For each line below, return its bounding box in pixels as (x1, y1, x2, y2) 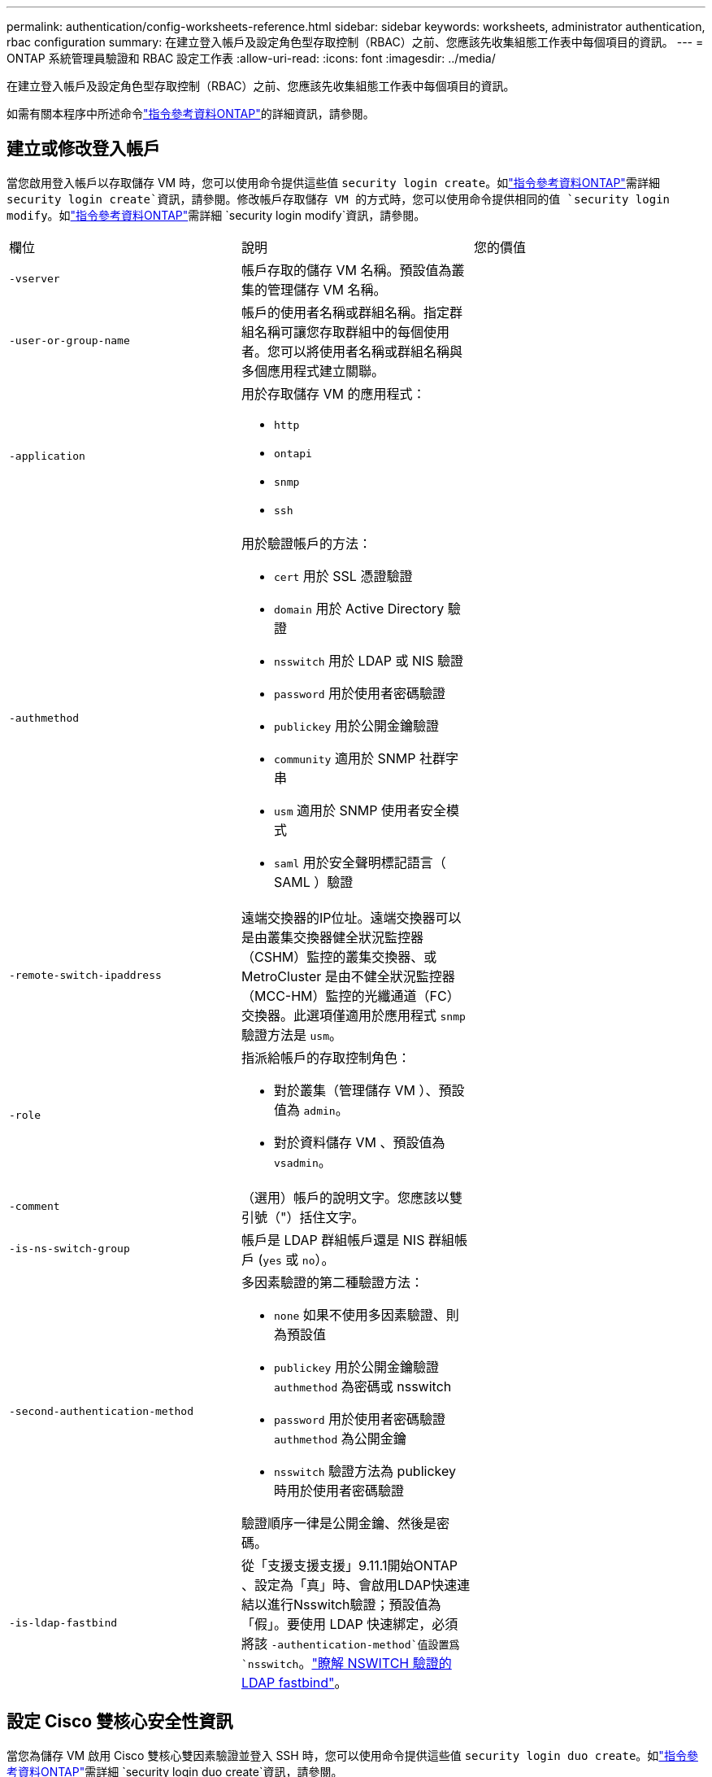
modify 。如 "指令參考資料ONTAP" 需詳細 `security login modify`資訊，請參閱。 (7, 207, 426, 222)
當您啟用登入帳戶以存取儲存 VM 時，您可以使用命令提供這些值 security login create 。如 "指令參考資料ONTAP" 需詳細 (7, 175, 660, 190)
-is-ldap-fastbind (9, 1617, 118, 1630)
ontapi (273, 447, 312, 460)
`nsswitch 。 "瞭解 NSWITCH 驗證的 (241, 1654, 452, 1671)
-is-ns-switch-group (9, 1242, 130, 1255)
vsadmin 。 (273, 1153, 332, 1170)
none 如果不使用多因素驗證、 (273, 1306, 446, 1323)
